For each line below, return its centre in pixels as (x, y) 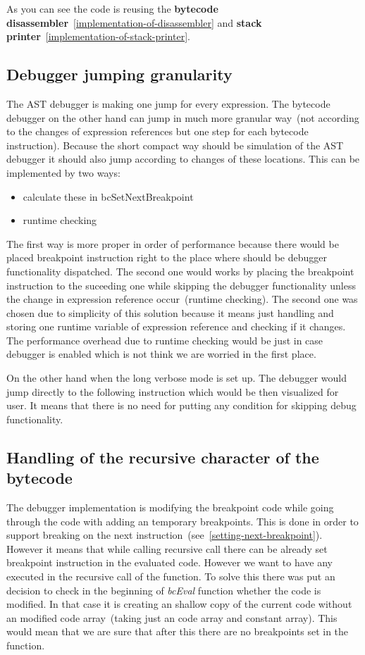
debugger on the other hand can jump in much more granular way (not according (183, 117)
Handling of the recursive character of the (163, 457)
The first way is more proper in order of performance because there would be (173, 243)
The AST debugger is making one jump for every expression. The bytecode (168, 103)
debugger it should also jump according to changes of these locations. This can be (183, 159)
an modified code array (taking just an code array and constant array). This (172, 617)
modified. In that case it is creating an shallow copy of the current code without (179, 604)
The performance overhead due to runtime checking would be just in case (165, 340)
